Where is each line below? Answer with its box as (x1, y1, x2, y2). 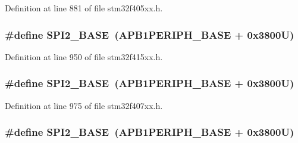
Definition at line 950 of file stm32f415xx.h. (5, 50, 163, 63)
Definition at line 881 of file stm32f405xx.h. (5, 2, 163, 14)
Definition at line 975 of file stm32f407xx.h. (5, 99, 163, 111)
